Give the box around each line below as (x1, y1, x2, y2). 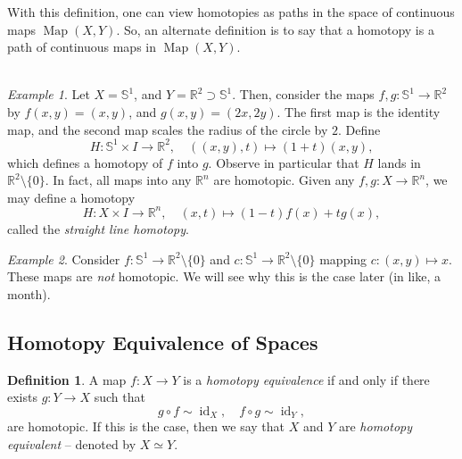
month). (7, 284, 51, 303)
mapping (319, 249, 367, 268)
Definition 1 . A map (7, 370, 127, 388)
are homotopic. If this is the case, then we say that (7, 417, 285, 436)
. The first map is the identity (276, 102, 441, 121)
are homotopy (338, 417, 413, 436)
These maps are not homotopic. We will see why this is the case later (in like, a (7, 267, 441, 286)
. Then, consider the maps (232, 85, 375, 104)
